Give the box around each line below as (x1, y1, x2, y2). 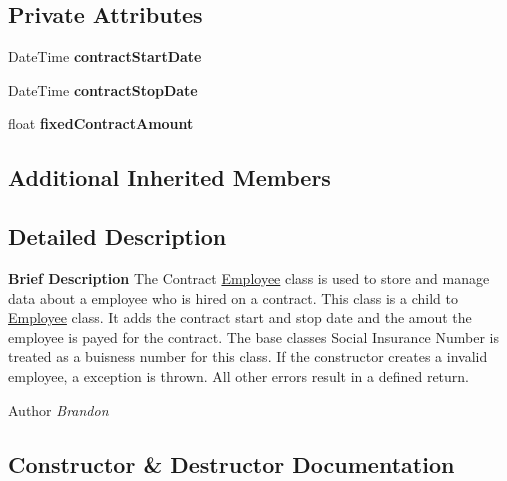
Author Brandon (8, 399, 109, 420)
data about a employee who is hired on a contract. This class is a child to (8, 287, 458, 308)
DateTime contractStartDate (8, 46, 202, 67)
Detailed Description (8, 221, 227, 252)
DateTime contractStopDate (8, 79, 198, 100)
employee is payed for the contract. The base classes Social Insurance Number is (8, 326, 500, 347)
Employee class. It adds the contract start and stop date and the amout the (8, 307, 472, 328)
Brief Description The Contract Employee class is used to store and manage (8, 267, 490, 288)
